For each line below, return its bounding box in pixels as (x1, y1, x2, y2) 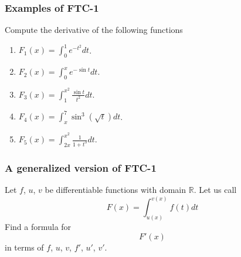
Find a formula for (5, 221, 72, 233)
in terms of (5, 241, 44, 253)
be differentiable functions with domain (45, 183, 186, 196)
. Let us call (194, 183, 237, 196)
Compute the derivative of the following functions (5, 24, 183, 36)
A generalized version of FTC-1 (5, 160, 157, 175)
